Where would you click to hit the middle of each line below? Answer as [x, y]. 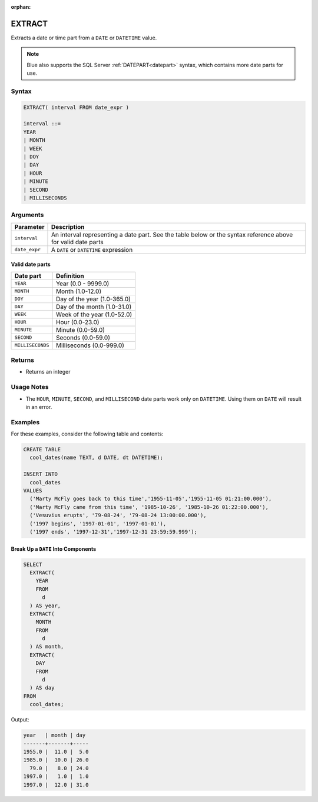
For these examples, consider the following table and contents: [87, 434]
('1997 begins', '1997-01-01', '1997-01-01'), [98, 523]
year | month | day [54, 735]
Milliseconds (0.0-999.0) [90, 345]
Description [68, 227]
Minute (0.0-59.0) [81, 330]
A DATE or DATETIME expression [92, 249]
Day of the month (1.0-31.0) [94, 307]
